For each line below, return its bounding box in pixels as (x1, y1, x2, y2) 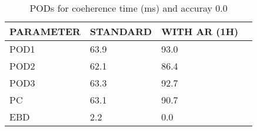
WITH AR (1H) (161, 25, 239, 38)
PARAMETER (9, 25, 81, 38)
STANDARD (89, 25, 152, 38)
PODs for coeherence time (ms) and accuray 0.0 (29, 1, 228, 15)
